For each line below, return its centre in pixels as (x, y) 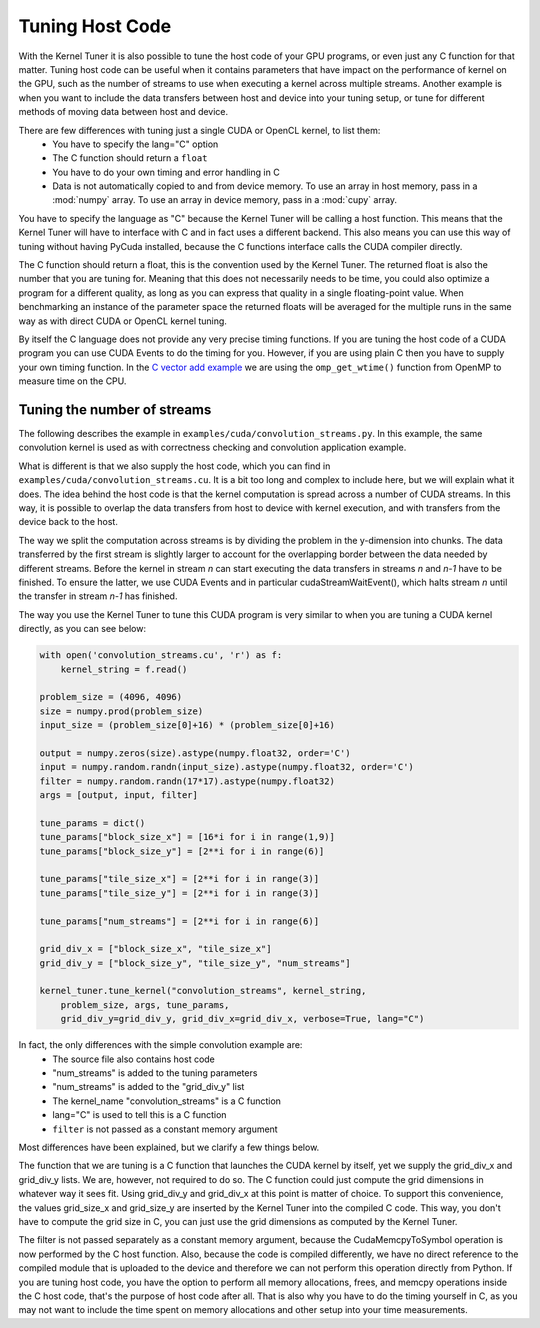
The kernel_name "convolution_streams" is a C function (167, 1101)
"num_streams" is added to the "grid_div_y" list (148, 1087)
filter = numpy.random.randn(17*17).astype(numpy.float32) (187, 781)
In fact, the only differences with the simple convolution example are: (160, 1045)
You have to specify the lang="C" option (135, 144)
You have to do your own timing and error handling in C (166, 172)
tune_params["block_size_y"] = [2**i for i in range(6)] (182, 851)
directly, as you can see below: (82, 629)
